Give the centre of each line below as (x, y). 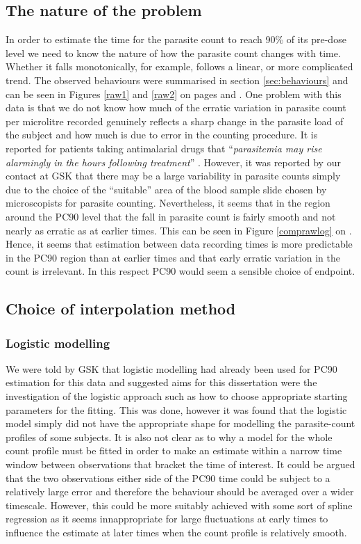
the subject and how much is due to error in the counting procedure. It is (162, 135)
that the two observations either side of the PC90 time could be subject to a (168, 478)
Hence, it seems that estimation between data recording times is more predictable (179, 244)
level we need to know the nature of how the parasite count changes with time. (173, 53)
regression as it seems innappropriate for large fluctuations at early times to (167, 519)
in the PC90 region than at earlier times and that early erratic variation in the (173, 257)
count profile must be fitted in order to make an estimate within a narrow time (174, 450)
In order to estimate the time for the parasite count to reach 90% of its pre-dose (176, 39)
